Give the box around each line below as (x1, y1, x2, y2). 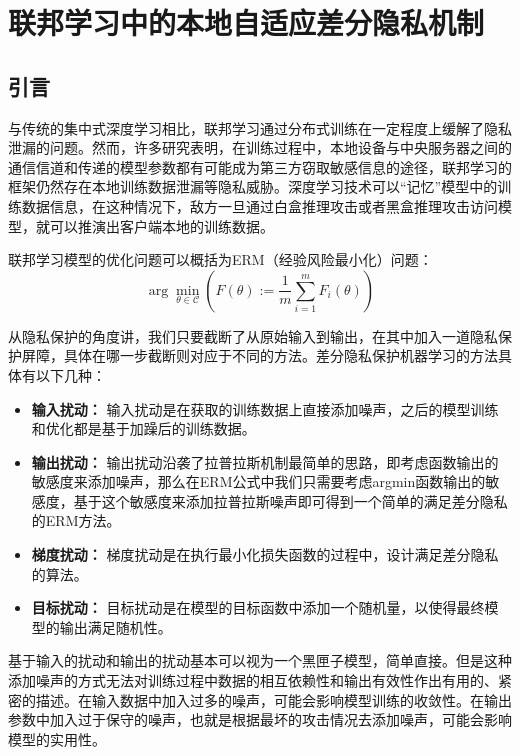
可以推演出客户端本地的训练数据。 (49, 215, 274, 236)
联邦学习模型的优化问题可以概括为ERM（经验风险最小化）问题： (8, 249, 433, 270)
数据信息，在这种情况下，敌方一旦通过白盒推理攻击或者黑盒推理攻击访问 (21, 195, 498, 216)
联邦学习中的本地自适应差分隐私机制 (8, 2, 485, 43)
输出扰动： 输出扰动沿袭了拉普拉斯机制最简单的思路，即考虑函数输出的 (31, 451, 499, 472)
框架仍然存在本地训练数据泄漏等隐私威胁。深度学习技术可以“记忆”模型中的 (8, 176, 498, 197)
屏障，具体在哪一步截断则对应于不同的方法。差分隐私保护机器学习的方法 (21, 345, 498, 366)
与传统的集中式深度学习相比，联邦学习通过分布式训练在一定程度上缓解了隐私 (8, 117, 512, 138)
